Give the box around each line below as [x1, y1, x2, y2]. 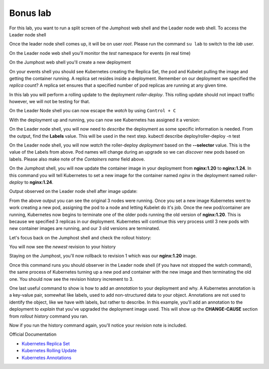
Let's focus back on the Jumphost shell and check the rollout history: [9, 234, 151, 240]
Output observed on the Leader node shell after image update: [9, 188, 138, 194]
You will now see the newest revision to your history [9, 244, 116, 250]
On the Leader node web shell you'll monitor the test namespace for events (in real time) [9, 50, 191, 56]
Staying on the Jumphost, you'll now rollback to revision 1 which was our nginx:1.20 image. [9, 253, 197, 259]
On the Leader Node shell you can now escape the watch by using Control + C [9, 108, 176, 114]
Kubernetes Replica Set [21, 341, 70, 347]
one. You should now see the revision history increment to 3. [9, 276, 134, 282]
